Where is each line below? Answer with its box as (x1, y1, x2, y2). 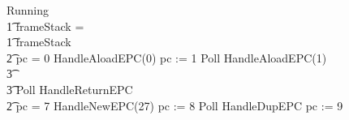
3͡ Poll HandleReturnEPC (6, 80, 133, 97)
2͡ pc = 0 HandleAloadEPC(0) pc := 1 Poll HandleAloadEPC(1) (6, 49, 327, 66)
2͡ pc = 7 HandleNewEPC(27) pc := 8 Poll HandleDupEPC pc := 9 (6, 96, 343, 114)
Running (6, 2, 49, 18)
